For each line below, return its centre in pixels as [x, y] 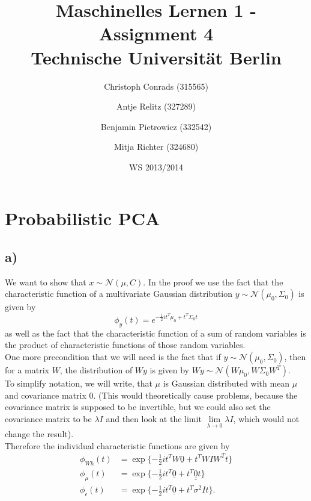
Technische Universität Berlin [156, 57]
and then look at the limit [154, 418]
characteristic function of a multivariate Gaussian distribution [119, 294]
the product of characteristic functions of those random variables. [125, 345]
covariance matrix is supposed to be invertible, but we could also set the [138, 407]
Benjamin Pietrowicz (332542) [156, 126]
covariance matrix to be [48, 418]
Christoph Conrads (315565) [156, 86]
